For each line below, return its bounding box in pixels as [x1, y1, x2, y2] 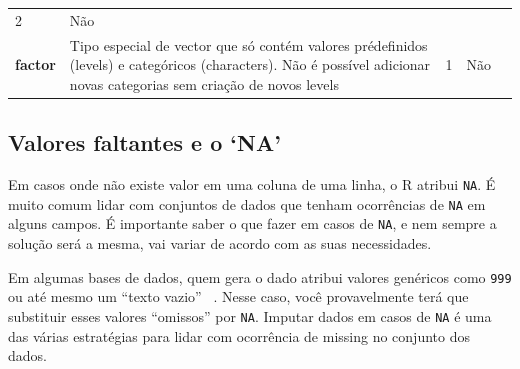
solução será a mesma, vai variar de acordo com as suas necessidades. [8, 233, 432, 254]
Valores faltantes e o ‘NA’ [8, 127, 281, 158]
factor [15, 54, 56, 75]
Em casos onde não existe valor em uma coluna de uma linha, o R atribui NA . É [8, 174, 496, 195]
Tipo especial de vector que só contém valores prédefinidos [69, 34, 428, 55]
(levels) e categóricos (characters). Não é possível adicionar [69, 54, 431, 75]
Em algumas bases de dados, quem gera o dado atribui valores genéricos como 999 [8, 266, 512, 287]
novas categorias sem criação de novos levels [69, 73, 339, 94]
